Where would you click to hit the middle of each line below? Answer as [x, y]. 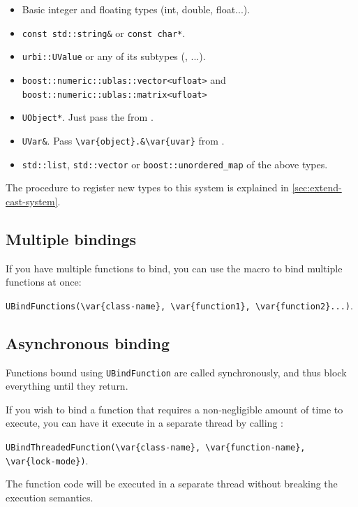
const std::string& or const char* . [104, 32]
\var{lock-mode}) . [47, 460]
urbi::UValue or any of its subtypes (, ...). [114, 56]
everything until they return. [67, 386]
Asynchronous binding [88, 343]
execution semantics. [50, 497]
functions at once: [44, 282]
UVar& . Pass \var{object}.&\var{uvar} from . [123, 140]
